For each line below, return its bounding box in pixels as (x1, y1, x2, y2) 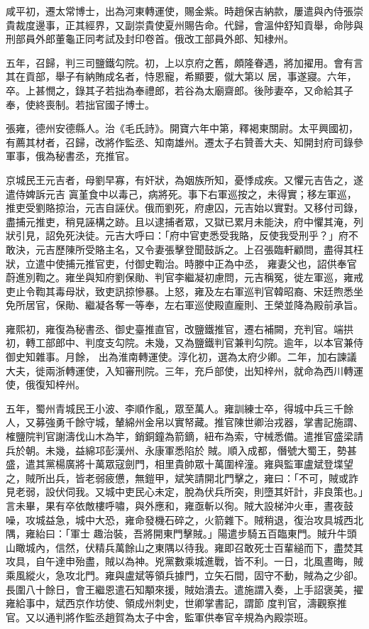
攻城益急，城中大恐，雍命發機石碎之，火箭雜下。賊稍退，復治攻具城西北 (25, 512, 363, 527)
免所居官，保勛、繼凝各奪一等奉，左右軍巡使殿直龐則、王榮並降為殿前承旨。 (6, 297, 363, 312)
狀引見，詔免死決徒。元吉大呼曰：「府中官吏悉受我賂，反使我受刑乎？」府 (6, 228, 348, 243)
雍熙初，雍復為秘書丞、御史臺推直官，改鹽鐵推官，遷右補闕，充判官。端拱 (6, 321, 353, 336)
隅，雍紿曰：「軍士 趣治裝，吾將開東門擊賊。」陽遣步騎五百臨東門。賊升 (6, 526, 337, 541)
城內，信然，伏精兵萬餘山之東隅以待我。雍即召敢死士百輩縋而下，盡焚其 (25, 540, 363, 554)
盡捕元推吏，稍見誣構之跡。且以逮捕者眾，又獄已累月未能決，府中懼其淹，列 (6, 214, 363, 229)
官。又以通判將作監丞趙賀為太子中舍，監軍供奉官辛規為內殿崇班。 (6, 609, 314, 624)
